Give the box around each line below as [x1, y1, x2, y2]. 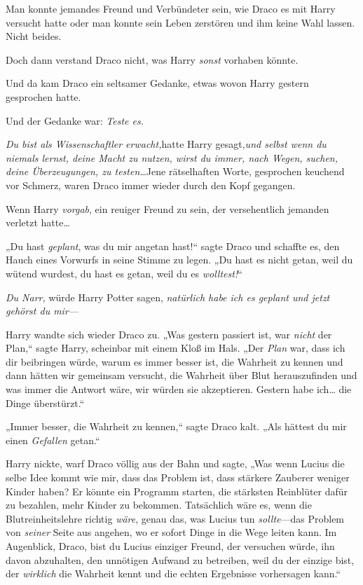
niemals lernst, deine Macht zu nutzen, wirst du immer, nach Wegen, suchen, [6, 150, 338, 165]
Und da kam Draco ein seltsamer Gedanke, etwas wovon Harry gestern [6, 76, 309, 90]
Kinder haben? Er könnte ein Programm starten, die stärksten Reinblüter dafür [6, 483, 348, 498]
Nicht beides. [6, 29, 62, 43]
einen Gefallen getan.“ [6, 432, 100, 447]
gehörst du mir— [6, 303, 79, 318]
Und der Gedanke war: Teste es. [6, 113, 144, 128]
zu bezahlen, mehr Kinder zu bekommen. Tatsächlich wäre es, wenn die [6, 497, 312, 512]
